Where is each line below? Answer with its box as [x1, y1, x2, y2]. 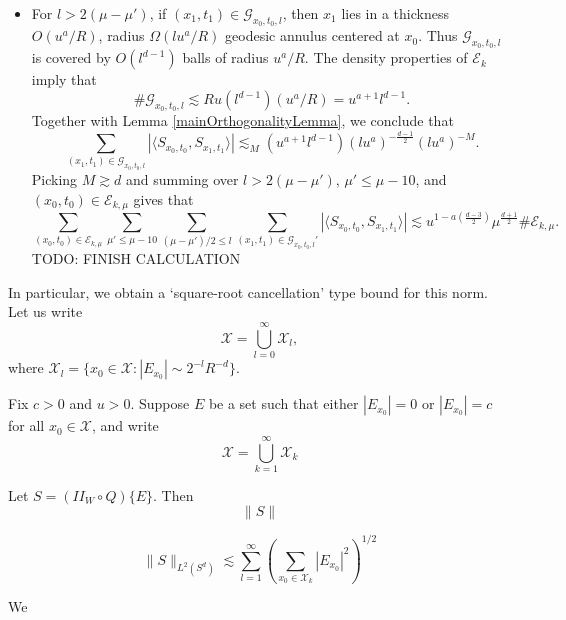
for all [8, 415, 45, 436]
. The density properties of [304, 47, 468, 68]
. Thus [418, 25, 458, 46]
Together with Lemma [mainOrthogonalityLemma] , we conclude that [31, 110, 454, 131]
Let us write [8, 301, 83, 322]
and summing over [125, 169, 239, 190]
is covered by [31, 47, 111, 68]
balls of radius [182, 47, 269, 68]
